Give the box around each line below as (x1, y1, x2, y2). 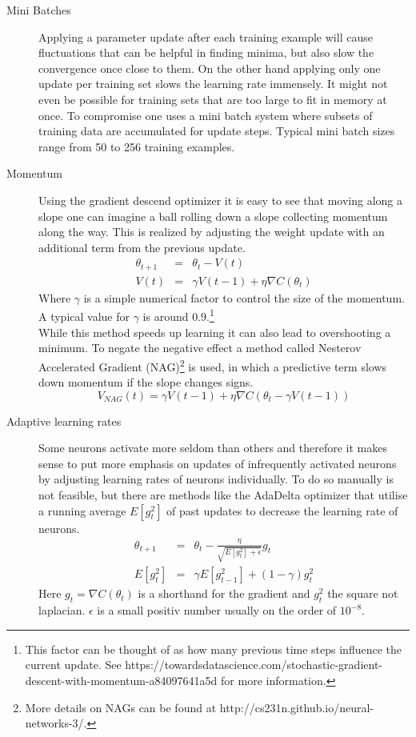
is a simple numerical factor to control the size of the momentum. (83, 289, 405, 306)
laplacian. (38, 602, 86, 619)
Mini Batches (6, 2, 71, 18)
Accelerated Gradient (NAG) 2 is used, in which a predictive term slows (38, 355, 387, 375)
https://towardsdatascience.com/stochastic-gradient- (125, 656, 382, 673)
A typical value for (38, 308, 130, 325)
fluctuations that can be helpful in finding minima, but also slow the (38, 44, 374, 61)
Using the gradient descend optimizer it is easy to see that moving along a (38, 191, 403, 208)
